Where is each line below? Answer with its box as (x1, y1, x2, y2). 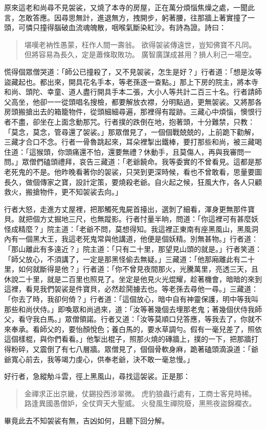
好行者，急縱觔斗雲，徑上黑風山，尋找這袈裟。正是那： (4, 371, 190, 382)
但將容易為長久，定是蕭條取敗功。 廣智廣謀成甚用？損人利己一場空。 (24, 49, 256, 60)
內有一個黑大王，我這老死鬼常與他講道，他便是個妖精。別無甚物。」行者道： (4, 233, 258, 244)
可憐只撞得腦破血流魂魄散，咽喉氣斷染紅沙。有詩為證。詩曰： (18, 22, 226, 33)
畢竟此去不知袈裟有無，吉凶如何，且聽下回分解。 (4, 415, 169, 425)
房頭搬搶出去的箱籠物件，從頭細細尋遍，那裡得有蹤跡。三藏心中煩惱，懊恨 (4, 106, 255, 117)
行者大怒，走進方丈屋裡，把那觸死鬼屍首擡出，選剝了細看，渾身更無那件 (4, 203, 248, 214)
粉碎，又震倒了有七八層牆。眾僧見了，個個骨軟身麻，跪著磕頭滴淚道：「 (11, 344, 251, 354)
